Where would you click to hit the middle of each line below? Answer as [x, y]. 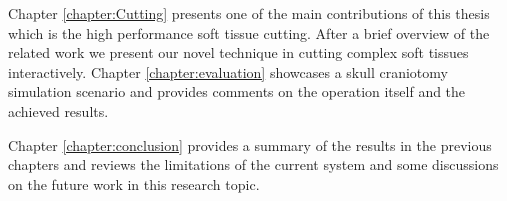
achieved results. [58, 110]
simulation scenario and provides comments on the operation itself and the [237, 91]
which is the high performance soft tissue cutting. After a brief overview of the [249, 32]
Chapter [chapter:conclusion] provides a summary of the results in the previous [250, 144]
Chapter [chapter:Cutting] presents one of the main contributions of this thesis [249, 13]
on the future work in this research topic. [134, 183]
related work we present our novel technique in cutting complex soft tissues [238, 52]
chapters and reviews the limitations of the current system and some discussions [253, 164]
